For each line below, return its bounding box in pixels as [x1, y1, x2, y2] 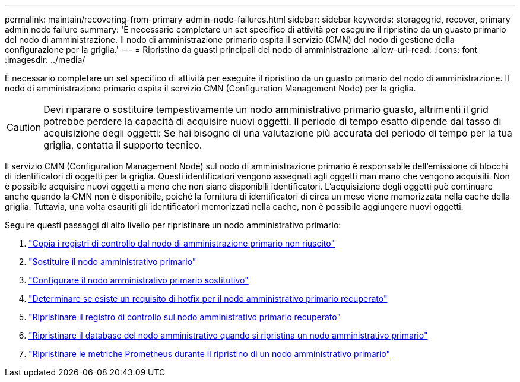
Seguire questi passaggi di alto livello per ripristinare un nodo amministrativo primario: [5, 220, 341, 230]
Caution [7, 121, 42, 133]
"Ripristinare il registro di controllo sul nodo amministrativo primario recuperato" [28, 312, 341, 322]
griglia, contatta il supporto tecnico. [43, 139, 202, 151]
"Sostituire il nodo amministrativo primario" [28, 257, 196, 267]
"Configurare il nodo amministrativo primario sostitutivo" [28, 275, 249, 285]
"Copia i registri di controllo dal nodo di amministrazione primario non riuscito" [28, 238, 335, 248]
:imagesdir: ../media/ [5, 55, 85, 65]
